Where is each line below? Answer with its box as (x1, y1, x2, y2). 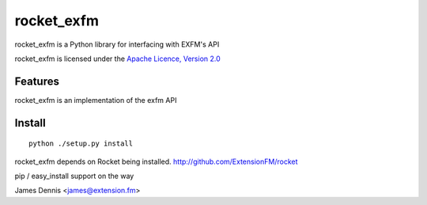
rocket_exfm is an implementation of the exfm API (14, 95, 177, 104)
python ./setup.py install (28, 139, 134, 148)
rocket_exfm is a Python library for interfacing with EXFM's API (14, 40, 220, 49)
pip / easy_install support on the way (14, 171, 134, 181)
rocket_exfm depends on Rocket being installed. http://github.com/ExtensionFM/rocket (14, 157, 298, 166)
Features (14, 74, 59, 88)
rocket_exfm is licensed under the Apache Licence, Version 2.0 (14, 54, 221, 63)
